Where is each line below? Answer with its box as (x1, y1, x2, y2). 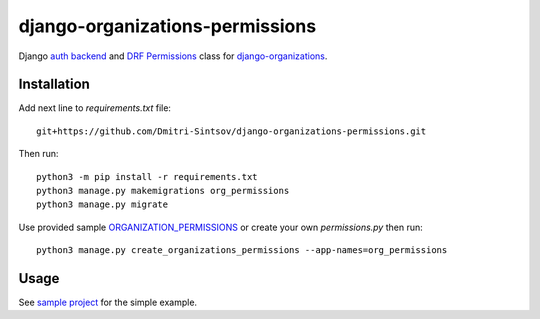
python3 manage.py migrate (36, 199, 169, 210)
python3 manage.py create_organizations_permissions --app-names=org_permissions (36, 245, 448, 256)
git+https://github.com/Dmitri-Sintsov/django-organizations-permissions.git (36, 125, 427, 137)
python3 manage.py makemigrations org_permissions (36, 185, 290, 197)
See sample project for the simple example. (18, 296, 198, 309)
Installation (18, 76, 90, 93)
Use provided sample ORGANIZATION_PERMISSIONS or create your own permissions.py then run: (18, 221, 424, 233)
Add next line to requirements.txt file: (18, 102, 172, 114)
